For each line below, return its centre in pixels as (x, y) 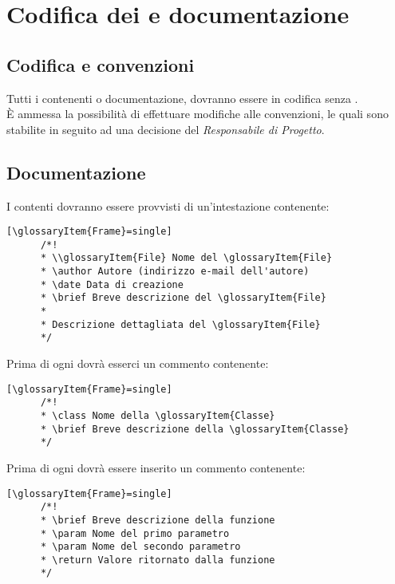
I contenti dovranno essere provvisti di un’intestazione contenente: (168, 205)
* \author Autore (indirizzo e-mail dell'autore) (175, 272)
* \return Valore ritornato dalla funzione (158, 560)
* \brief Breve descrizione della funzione (158, 520)
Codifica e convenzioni (101, 64)
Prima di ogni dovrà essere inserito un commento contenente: (156, 467)
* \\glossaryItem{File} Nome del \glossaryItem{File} (186, 258)
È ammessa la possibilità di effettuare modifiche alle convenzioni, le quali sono (197, 114)
